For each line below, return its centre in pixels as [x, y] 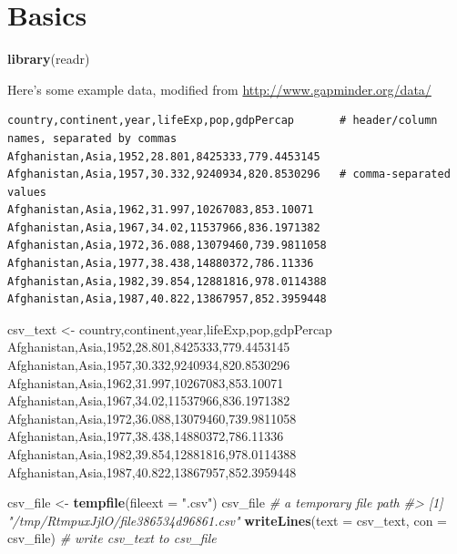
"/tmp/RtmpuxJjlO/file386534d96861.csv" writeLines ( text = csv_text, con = [227, 520]
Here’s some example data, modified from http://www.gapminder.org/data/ [219, 89]
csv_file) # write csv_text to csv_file [112, 538]
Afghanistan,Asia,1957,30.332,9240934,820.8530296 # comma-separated [229, 174]
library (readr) [49, 59]
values [27, 192]
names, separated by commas [92, 138]
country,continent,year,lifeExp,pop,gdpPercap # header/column [223, 121]
